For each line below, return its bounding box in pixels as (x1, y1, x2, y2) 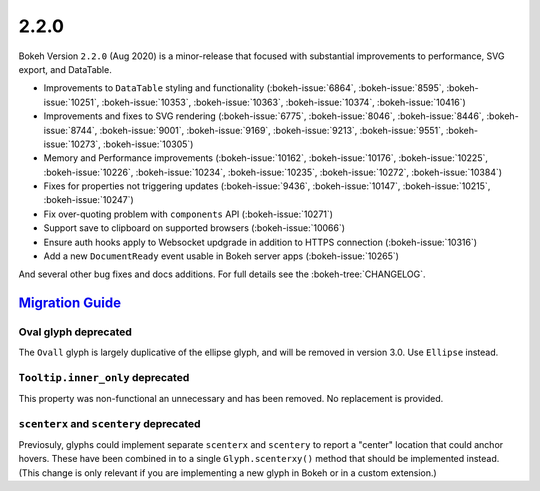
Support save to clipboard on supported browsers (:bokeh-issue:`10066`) (43, 222, 345, 234)
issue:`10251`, (43, 96, 100, 108)
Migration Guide (18, 295, 122, 312)
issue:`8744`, (43, 124, 98, 136)
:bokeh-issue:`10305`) (103, 138, 194, 150)
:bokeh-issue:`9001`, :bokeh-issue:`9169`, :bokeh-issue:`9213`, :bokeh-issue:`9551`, (99, 124, 444, 136)
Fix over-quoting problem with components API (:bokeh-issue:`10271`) (43, 208, 334, 220)
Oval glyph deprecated (18, 325, 132, 339)
